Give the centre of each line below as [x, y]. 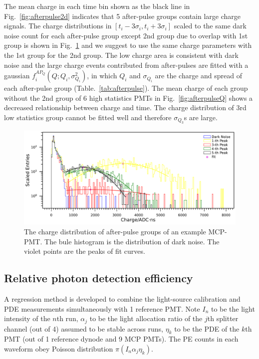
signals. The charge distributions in [58, 26]
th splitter [223, 318]
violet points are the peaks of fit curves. [85, 251]
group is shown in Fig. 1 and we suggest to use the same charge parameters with [128, 45]
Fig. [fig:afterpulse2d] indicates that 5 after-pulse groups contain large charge [123, 16]
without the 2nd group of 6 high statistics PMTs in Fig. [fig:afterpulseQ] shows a [129, 97]
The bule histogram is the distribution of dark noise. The [132, 241]
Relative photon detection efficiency [99, 278]
